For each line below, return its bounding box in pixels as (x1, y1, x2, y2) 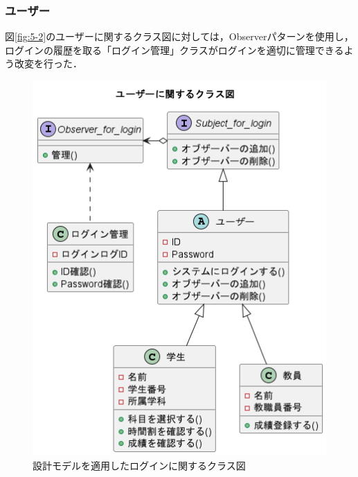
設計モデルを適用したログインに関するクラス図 (33, 458, 246, 473)
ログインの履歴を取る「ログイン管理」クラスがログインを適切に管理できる (5, 42, 344, 57)
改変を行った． (14, 56, 82, 71)
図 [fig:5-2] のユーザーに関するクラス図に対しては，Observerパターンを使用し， (5, 29, 354, 44)
